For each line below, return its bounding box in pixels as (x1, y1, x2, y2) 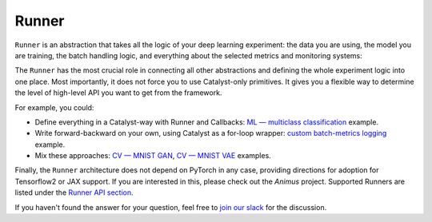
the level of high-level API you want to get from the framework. (14, 88, 222, 97)
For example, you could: (14, 102, 94, 112)
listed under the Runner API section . (14, 188, 134, 197)
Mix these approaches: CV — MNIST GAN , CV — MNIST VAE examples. (34, 151, 271, 161)
